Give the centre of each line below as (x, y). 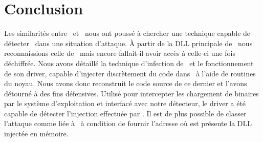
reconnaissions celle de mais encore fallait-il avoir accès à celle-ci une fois (120, 53)
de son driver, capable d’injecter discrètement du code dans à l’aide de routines (130, 73)
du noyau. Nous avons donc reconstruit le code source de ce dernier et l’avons (126, 83)
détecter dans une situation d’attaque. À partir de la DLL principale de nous (128, 43)
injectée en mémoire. (36, 134)
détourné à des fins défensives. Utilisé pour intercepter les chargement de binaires (131, 93)
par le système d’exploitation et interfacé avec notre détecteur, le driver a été (125, 103)
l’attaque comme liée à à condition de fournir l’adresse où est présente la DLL (128, 123)
